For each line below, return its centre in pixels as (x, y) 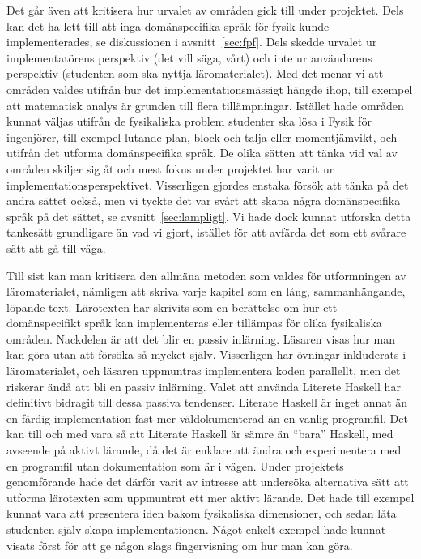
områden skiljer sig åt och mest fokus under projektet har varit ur (170, 168)
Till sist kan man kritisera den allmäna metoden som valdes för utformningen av (206, 275)
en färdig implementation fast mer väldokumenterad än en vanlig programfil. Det (207, 418)
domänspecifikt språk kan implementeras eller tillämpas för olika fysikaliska (194, 323)
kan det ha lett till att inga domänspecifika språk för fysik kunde (168, 26)
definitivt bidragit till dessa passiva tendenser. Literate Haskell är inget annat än (207, 402)
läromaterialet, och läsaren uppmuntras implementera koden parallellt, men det (204, 371)
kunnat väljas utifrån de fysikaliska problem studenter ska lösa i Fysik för (189, 121)
